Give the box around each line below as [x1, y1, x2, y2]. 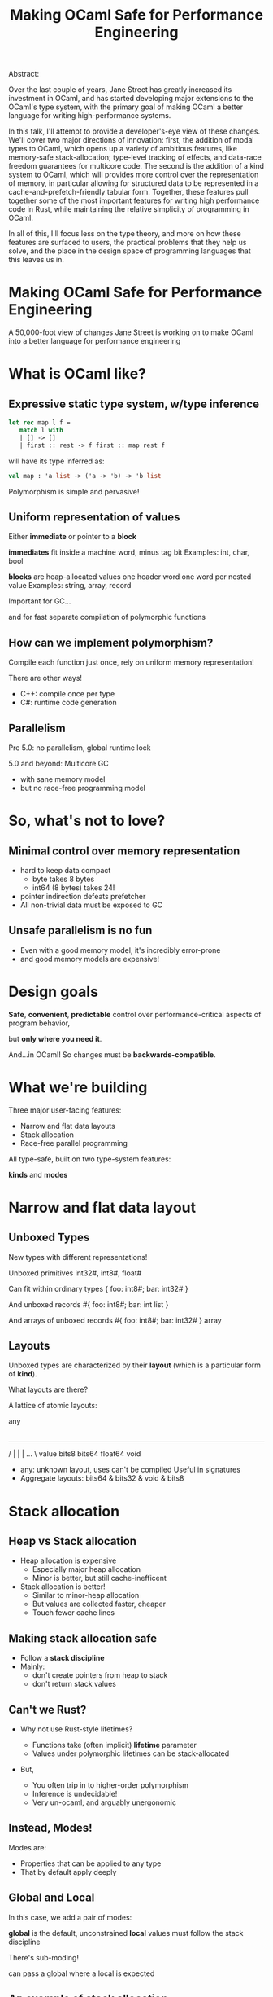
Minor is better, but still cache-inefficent [32, 1573, 167, 1583]
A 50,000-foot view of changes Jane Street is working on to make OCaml [8, 327, 254, 337]
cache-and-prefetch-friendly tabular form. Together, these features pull [8, 187, 249, 197]
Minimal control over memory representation [8, 844, 240, 858]
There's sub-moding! [8, 1952, 80, 1962]
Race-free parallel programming [19, 1138, 128, 1148]
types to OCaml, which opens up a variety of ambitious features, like [8, 144, 238, 154]
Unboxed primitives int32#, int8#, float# [8, 1268, 142, 1278]
